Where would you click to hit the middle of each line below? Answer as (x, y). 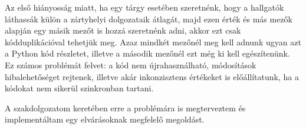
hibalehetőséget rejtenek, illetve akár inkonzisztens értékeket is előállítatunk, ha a (152, 76)
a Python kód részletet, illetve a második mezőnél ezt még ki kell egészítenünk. (147, 53)
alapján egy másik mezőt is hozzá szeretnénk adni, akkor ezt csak (123, 30)
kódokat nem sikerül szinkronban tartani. (79, 88)
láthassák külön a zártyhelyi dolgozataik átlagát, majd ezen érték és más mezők (149, 19)
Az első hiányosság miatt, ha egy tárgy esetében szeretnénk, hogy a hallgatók (144, 7)
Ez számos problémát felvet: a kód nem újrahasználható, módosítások (131, 64)
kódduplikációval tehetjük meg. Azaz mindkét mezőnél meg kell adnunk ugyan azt (153, 42)
